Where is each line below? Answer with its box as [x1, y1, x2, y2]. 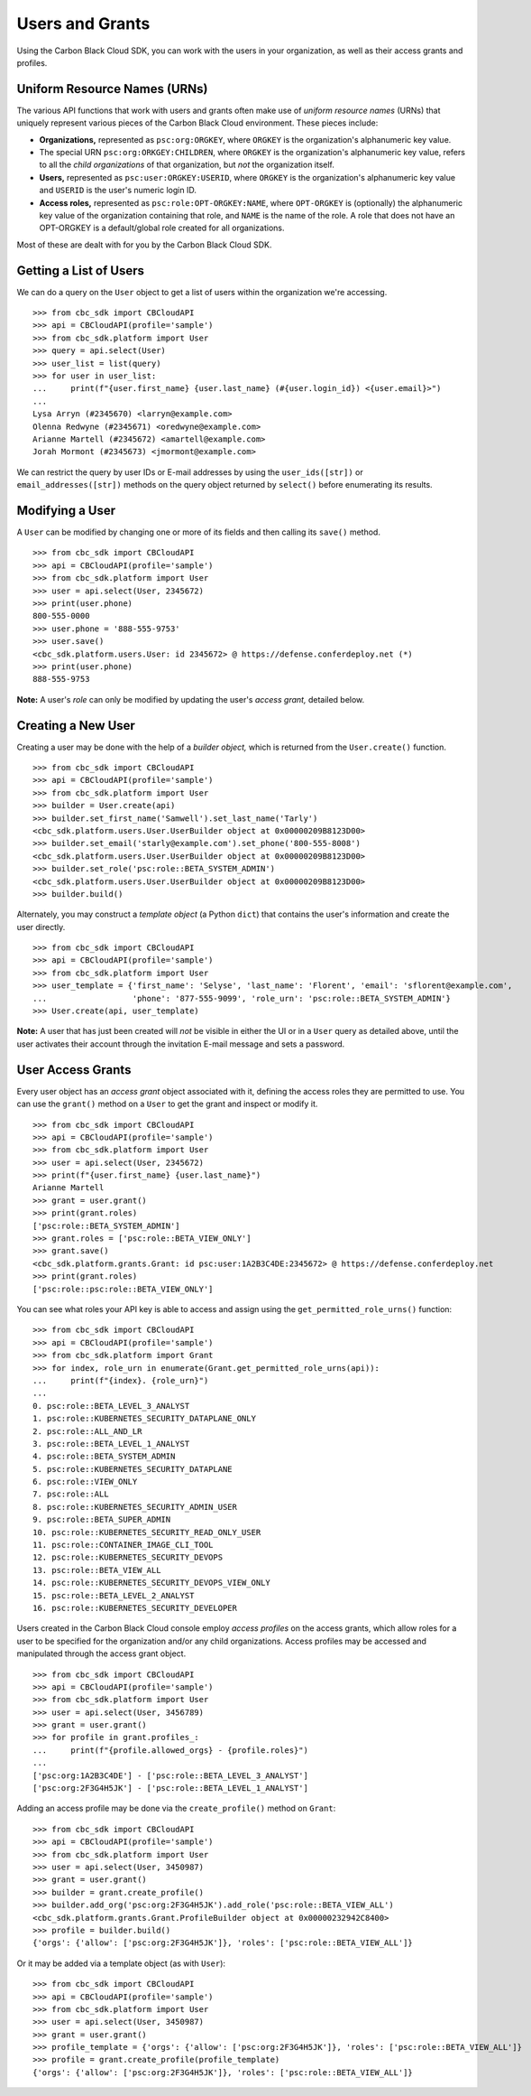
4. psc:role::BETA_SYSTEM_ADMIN [32, 1451, 176, 1462]
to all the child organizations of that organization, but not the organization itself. [39, 159, 335, 171]
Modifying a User [16, 502, 116, 518]
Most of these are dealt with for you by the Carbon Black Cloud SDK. [16, 239, 272, 250]
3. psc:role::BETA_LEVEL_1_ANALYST [32, 1439, 190, 1449]
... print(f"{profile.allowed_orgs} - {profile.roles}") [32, 1745, 308, 1756]
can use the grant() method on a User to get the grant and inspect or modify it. [16, 1098, 318, 1110]
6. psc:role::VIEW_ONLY [32, 1477, 138, 1487]
